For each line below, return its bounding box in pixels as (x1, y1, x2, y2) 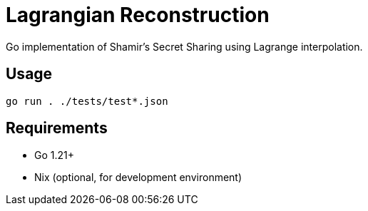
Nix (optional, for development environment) (34, 171, 242, 184)
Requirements (6, 119, 108, 138)
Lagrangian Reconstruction (6, 3, 270, 27)
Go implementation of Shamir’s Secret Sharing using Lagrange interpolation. (6, 40, 363, 53)
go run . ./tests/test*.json (6, 95, 168, 107)
